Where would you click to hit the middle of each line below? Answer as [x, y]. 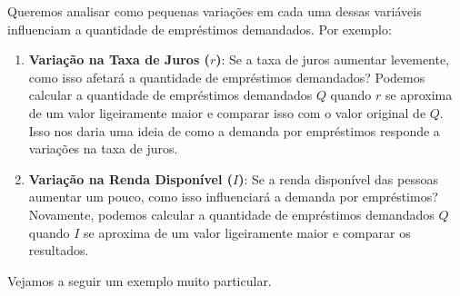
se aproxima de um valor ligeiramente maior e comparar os [247, 232]
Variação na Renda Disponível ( [130, 178]
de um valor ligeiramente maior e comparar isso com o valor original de [227, 112]
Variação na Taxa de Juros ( [119, 59]
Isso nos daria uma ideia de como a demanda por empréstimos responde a [234, 130]
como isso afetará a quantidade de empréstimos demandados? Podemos [227, 77]
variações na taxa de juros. [103, 148]
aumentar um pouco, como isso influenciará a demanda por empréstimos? [233, 197]
